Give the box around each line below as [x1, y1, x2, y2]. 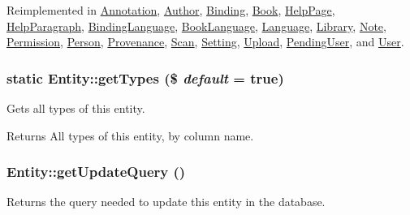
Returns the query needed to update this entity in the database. [6, 193, 326, 210]
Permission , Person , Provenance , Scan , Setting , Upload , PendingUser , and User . [6, 33, 404, 50]
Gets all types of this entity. [6, 100, 145, 116]
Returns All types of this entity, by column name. [6, 127, 254, 144]
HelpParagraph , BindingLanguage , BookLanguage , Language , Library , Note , [6, 17, 386, 34]
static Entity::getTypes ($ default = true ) [6, 67, 284, 88]
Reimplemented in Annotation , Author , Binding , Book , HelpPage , [6, 2, 335, 18]
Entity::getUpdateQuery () [6, 161, 186, 182]
